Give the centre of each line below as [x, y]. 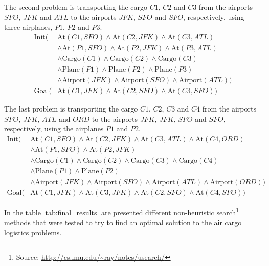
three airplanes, [28, 27]
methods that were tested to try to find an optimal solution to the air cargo [123, 222]
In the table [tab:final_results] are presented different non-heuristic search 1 [122, 211]
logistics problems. [33, 232]
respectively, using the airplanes [54, 129]
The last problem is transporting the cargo [71, 108]
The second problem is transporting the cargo [76, 7]
